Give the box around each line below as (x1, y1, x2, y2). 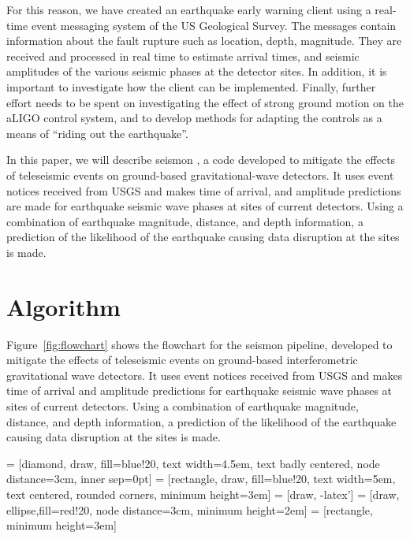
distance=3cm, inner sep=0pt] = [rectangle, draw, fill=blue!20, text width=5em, (6, 470, 396, 487)
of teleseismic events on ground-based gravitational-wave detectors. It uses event (6, 166, 394, 183)
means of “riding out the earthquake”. (6, 125, 188, 141)
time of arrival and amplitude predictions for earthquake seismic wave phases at (6, 382, 393, 399)
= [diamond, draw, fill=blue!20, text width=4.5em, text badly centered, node (6, 455, 380, 471)
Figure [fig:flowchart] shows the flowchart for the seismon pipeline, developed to (6, 336, 393, 352)
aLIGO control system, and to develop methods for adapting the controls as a (6, 110, 382, 126)
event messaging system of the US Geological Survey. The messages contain (31, 17, 397, 33)
